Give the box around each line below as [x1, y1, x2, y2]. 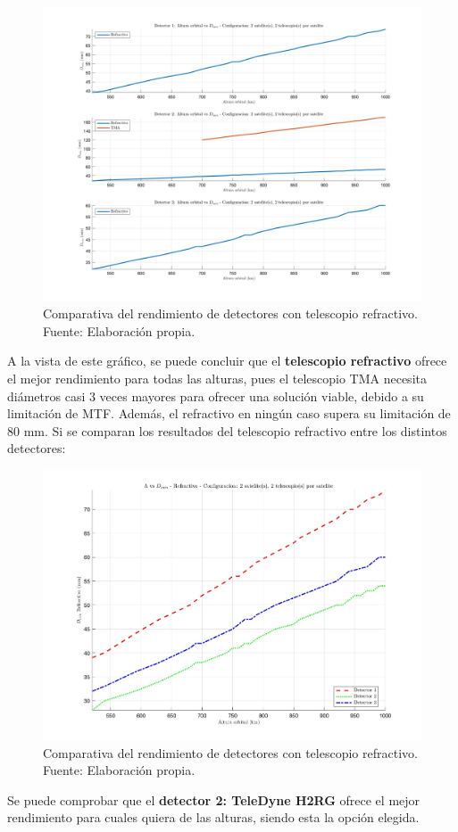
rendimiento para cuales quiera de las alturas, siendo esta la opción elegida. [7, 808, 420, 827]
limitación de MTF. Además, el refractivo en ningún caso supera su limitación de [7, 404, 451, 423]
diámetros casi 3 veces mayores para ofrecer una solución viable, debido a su [7, 386, 424, 405]
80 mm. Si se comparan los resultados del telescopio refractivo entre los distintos [7, 421, 447, 440]
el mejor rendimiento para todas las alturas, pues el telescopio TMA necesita [7, 368, 427, 387]
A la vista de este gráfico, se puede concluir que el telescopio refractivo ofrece [7, 351, 447, 370]
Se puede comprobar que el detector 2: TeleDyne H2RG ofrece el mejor [7, 790, 421, 809]
